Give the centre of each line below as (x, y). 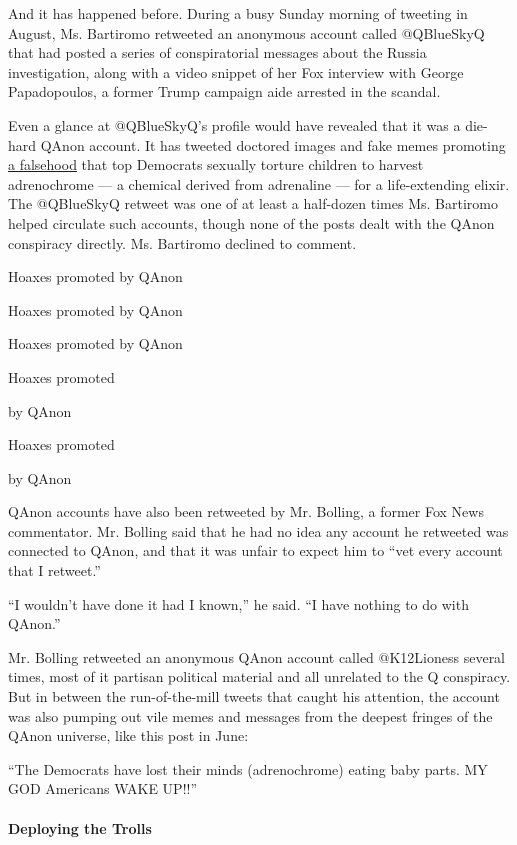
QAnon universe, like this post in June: (128, 735)
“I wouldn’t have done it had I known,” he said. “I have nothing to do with (238, 603)
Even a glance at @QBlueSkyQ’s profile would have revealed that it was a (234, 124)
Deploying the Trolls (80, 827)
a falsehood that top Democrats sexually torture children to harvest (216, 164)
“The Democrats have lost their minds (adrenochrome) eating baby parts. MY (248, 768)
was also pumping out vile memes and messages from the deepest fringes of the (250, 715)
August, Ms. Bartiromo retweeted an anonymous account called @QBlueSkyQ (246, 32)
